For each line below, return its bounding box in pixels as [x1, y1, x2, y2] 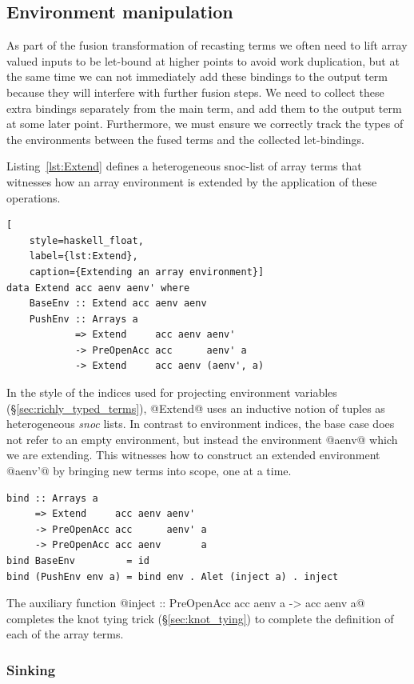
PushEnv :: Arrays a [29, 313, 138, 325]
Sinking [6, 659, 56, 679]
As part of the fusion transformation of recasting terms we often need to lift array [6, 37, 408, 54]
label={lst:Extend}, [29, 250, 138, 262]
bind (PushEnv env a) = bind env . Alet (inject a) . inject [6, 570, 339, 582]
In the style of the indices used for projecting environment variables [6, 384, 337, 401]
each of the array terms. [6, 626, 124, 642]
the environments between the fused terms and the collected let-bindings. [6, 130, 364, 147]
